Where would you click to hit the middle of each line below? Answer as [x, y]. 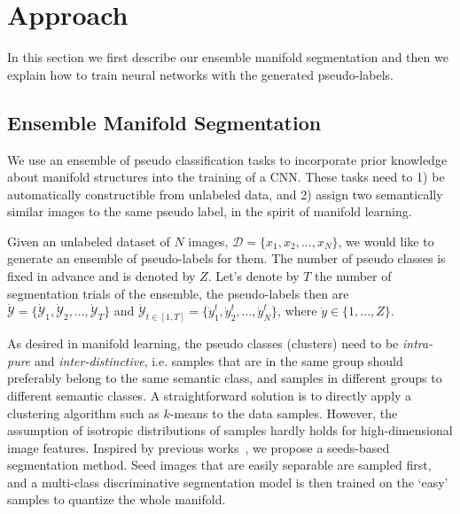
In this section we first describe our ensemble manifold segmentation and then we [228, 57]
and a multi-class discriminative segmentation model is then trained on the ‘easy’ [228, 482]
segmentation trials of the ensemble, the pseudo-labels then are [178, 293]
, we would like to [386, 241]
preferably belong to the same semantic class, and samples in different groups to [225, 378]
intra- [417, 343]
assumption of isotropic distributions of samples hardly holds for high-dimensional [230, 430]
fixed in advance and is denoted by [101, 276]
